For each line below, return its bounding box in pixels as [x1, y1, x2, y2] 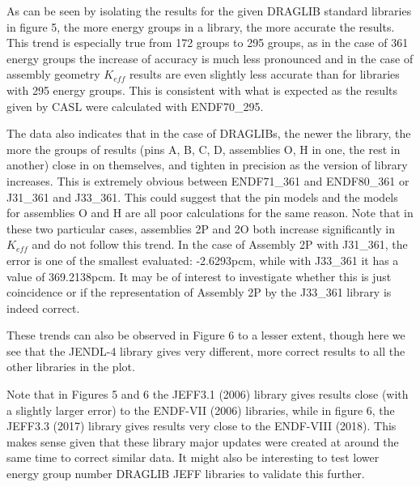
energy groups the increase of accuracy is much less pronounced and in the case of [6, 49, 414, 66]
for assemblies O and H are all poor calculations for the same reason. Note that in [6, 204, 414, 221]
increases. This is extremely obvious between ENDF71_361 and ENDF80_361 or [6, 172, 409, 189]
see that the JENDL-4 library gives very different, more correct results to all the [6, 342, 405, 359]
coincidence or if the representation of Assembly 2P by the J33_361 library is [6, 284, 392, 301]
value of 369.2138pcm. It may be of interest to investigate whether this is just [6, 267, 392, 284]
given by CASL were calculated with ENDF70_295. [6, 97, 264, 114]
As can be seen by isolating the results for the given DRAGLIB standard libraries [6, 2, 412, 19]
